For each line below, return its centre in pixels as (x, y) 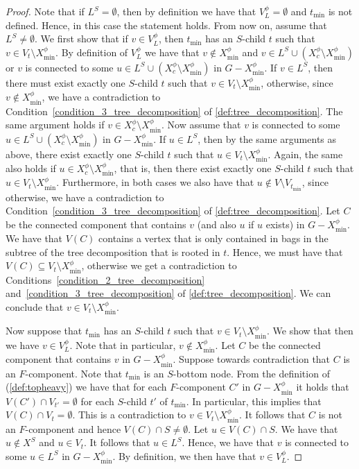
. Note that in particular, (123, 344)
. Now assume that (201, 125)
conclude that (35, 306)
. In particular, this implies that (254, 401)
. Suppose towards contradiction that (252, 359)
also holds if (31, 168)
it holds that (323, 387)
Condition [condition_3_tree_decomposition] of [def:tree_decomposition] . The (174, 111)
